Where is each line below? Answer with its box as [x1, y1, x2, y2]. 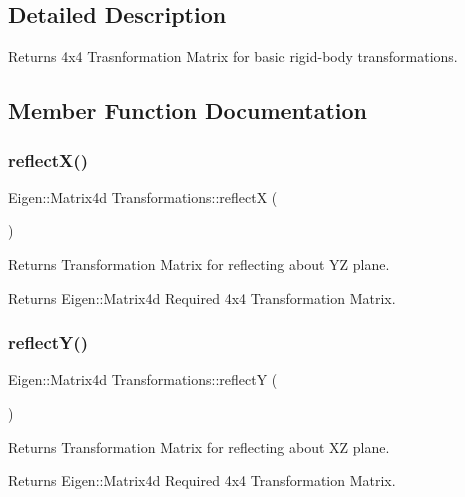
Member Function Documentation [8, 95, 368, 126]
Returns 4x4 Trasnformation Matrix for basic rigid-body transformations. [8, 46, 458, 67]
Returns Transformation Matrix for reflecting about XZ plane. [8, 436, 390, 457]
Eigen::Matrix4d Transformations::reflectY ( [8, 369, 278, 390]
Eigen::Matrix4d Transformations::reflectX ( [8, 186, 278, 207]
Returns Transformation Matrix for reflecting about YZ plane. [8, 253, 390, 274]
